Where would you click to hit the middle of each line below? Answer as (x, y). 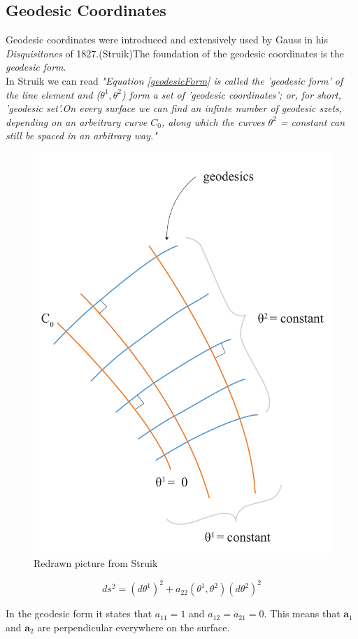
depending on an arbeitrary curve (77, 121)
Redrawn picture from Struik (96, 563)
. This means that (302, 613)
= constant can (313, 121)
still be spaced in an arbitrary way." (81, 135)
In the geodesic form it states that (79, 613)
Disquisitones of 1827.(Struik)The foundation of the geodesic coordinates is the (175, 53)
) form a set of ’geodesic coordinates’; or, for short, (232, 94)
